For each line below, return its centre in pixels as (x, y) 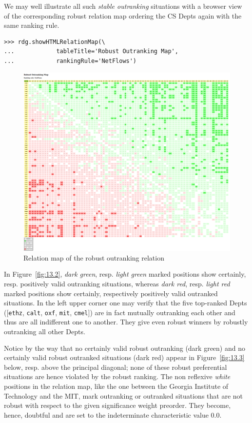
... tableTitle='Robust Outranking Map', (91, 51)
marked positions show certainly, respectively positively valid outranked (111, 293)
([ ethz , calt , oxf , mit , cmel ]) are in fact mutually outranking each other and (120, 312)
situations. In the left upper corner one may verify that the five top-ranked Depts (126, 303)
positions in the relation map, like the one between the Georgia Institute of (116, 386)
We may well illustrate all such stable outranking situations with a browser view (123, 6)
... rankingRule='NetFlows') (70, 61)
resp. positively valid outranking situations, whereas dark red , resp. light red (117, 283)
